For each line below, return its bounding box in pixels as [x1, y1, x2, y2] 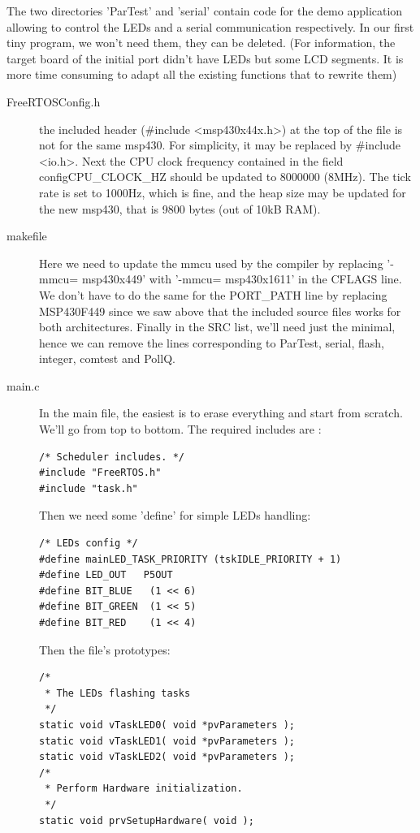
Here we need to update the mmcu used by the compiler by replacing [39, 254, 383, 271]
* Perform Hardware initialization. [45, 783, 243, 795]
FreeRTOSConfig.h [6, 93, 101, 110]
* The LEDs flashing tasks [45, 687, 191, 699]
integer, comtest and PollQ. [39, 350, 175, 367]
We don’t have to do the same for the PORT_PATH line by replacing [39, 286, 388, 303]
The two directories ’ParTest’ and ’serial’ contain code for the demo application [6, 2, 403, 19]
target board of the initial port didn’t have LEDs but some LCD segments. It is [6, 50, 404, 67]
